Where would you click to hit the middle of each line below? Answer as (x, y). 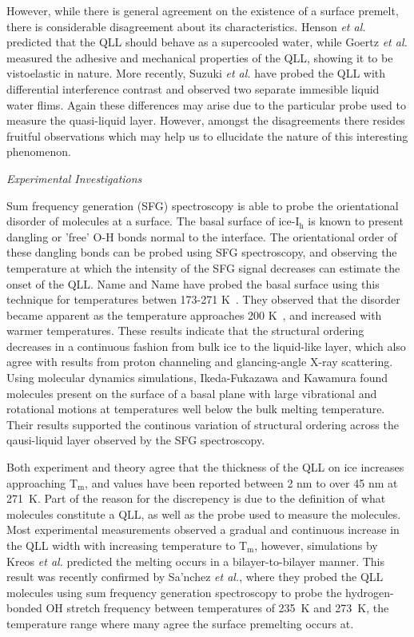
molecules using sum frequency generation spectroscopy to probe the (174, 592)
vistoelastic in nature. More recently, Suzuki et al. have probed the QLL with (196, 73)
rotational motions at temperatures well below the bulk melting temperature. (196, 409)
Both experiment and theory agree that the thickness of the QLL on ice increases (205, 467)
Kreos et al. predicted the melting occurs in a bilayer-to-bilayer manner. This (195, 561)
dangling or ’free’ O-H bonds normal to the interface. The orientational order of (202, 236)
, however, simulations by (316, 545)
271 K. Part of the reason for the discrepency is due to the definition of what (196, 498)
